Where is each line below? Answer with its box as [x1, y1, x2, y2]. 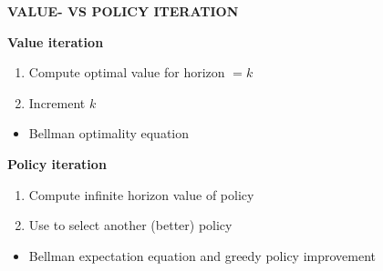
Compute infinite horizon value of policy [28, 185, 254, 204]
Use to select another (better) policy [28, 216, 233, 235]
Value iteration [7, 32, 104, 51]
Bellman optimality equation [28, 124, 190, 143]
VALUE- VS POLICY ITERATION [7, 2, 239, 20]
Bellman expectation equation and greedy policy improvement [28, 246, 377, 265]
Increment [28, 93, 86, 112]
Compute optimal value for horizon [28, 63, 225, 82]
